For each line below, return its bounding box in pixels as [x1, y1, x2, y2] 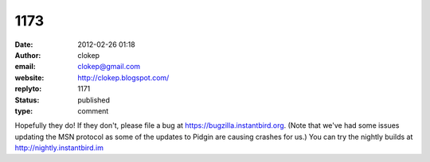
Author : [14, 50, 41, 60]
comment [77, 106, 109, 115]
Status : [14, 95, 40, 105]
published [77, 95, 111, 105]
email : [14, 62, 36, 71]
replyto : [14, 84, 42, 94]
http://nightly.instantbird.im [14, 143, 104, 152]
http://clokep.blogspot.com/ [77, 72, 170, 83]
